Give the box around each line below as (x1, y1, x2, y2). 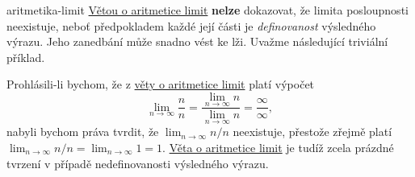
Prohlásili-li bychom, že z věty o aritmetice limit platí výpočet (6, 76, 315, 93)
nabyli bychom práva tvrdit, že (6, 123, 159, 140)
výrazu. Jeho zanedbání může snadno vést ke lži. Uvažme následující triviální (6, 33, 388, 50)
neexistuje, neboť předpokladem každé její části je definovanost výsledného (6, 17, 376, 34)
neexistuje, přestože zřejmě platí (233, 123, 392, 140)
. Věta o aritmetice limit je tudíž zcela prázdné (162, 139, 394, 156)
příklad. (6, 48, 45, 65)
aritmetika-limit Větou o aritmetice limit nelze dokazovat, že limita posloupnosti (6, 2, 409, 18)
